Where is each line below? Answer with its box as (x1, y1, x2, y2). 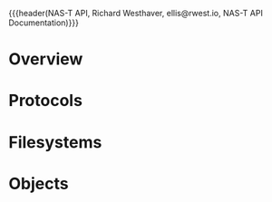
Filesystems (8, 131, 102, 152)
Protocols (8, 91, 83, 111)
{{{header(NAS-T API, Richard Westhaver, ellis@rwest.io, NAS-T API (8, 8, 264, 18)
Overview (8, 49, 83, 70)
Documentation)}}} (8, 17, 79, 28)
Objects (8, 173, 69, 194)
